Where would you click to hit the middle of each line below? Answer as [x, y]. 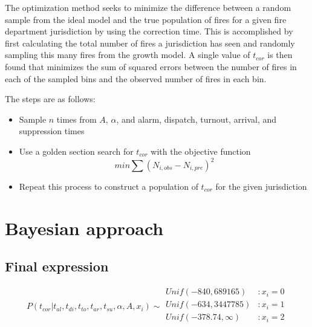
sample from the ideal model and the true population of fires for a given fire [146, 19]
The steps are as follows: [50, 99]
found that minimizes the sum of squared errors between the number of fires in [151, 66]
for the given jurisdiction [261, 186]
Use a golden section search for [76, 151]
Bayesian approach [84, 228]
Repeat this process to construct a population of [109, 186]
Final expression [57, 266]
